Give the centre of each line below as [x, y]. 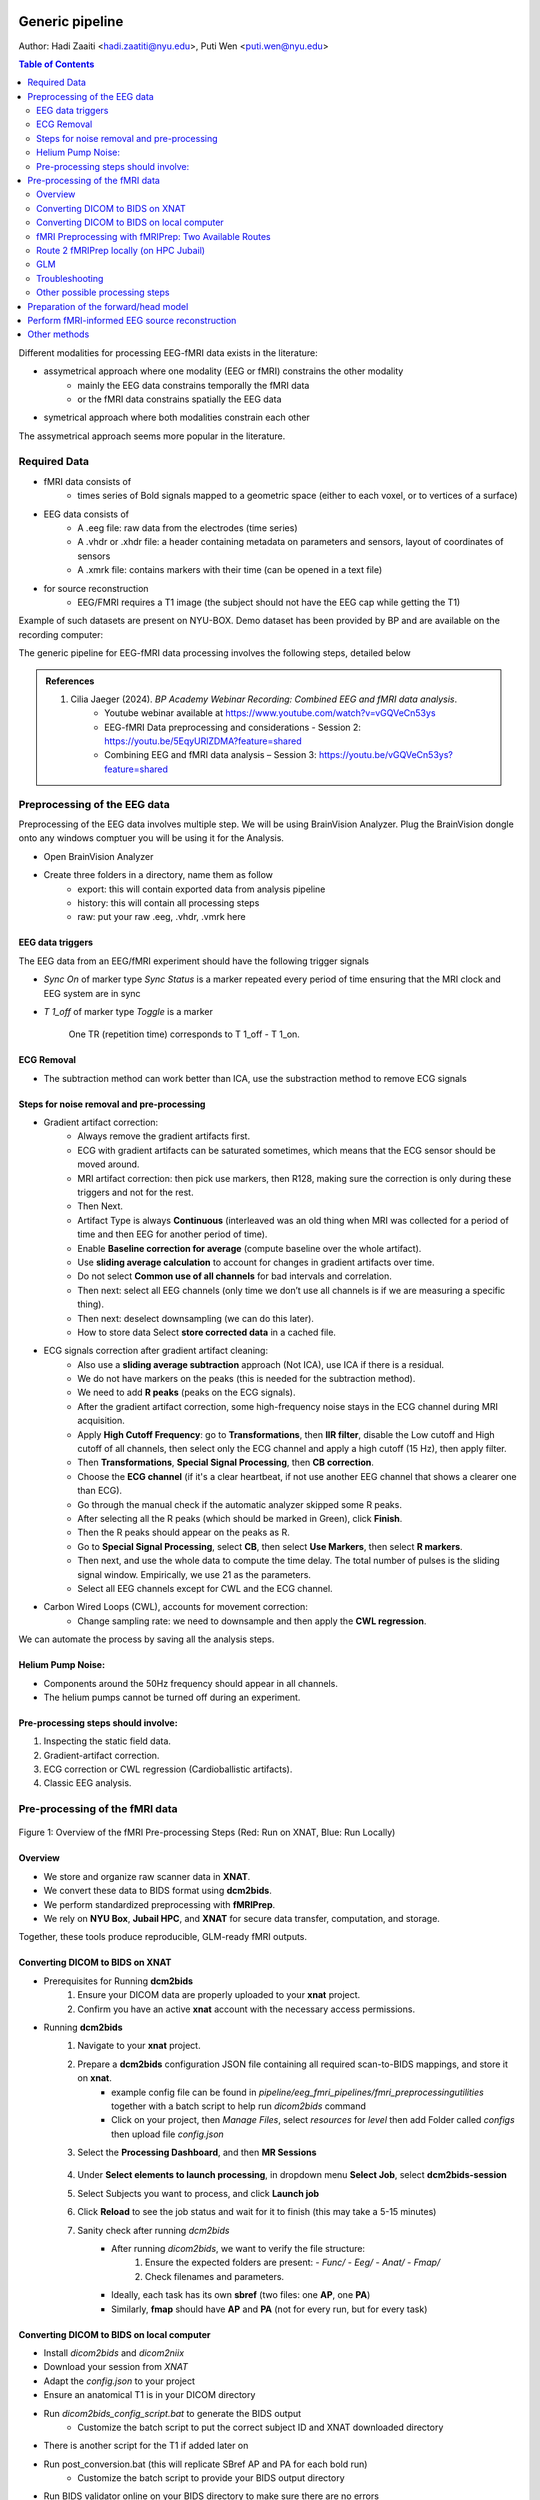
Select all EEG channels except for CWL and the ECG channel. [205, 1588]
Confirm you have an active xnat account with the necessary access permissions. [246, 2009]
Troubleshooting [70, 278]
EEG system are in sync [92, 993]
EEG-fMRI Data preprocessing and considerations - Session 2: [233, 727]
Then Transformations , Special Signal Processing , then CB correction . [226, 1462]
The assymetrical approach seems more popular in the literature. [152, 436]
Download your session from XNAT [116, 2367]
